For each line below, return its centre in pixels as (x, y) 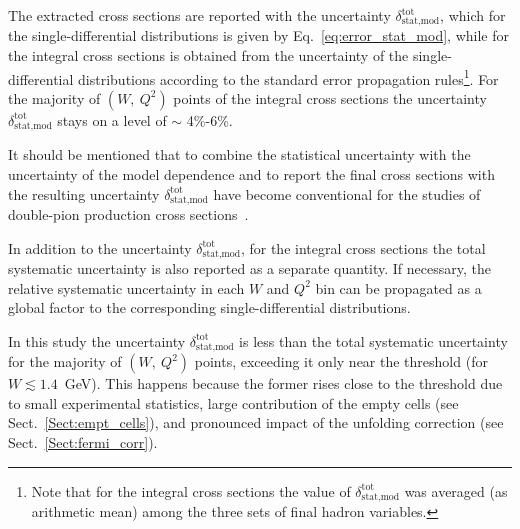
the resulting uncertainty (84, 193)
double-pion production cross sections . (128, 213)
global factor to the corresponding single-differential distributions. (209, 307)
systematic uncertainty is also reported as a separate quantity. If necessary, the (249, 268)
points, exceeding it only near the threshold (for (341, 361)
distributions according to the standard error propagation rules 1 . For (288, 77)
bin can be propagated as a (398, 287)
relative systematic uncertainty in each (126, 287)
